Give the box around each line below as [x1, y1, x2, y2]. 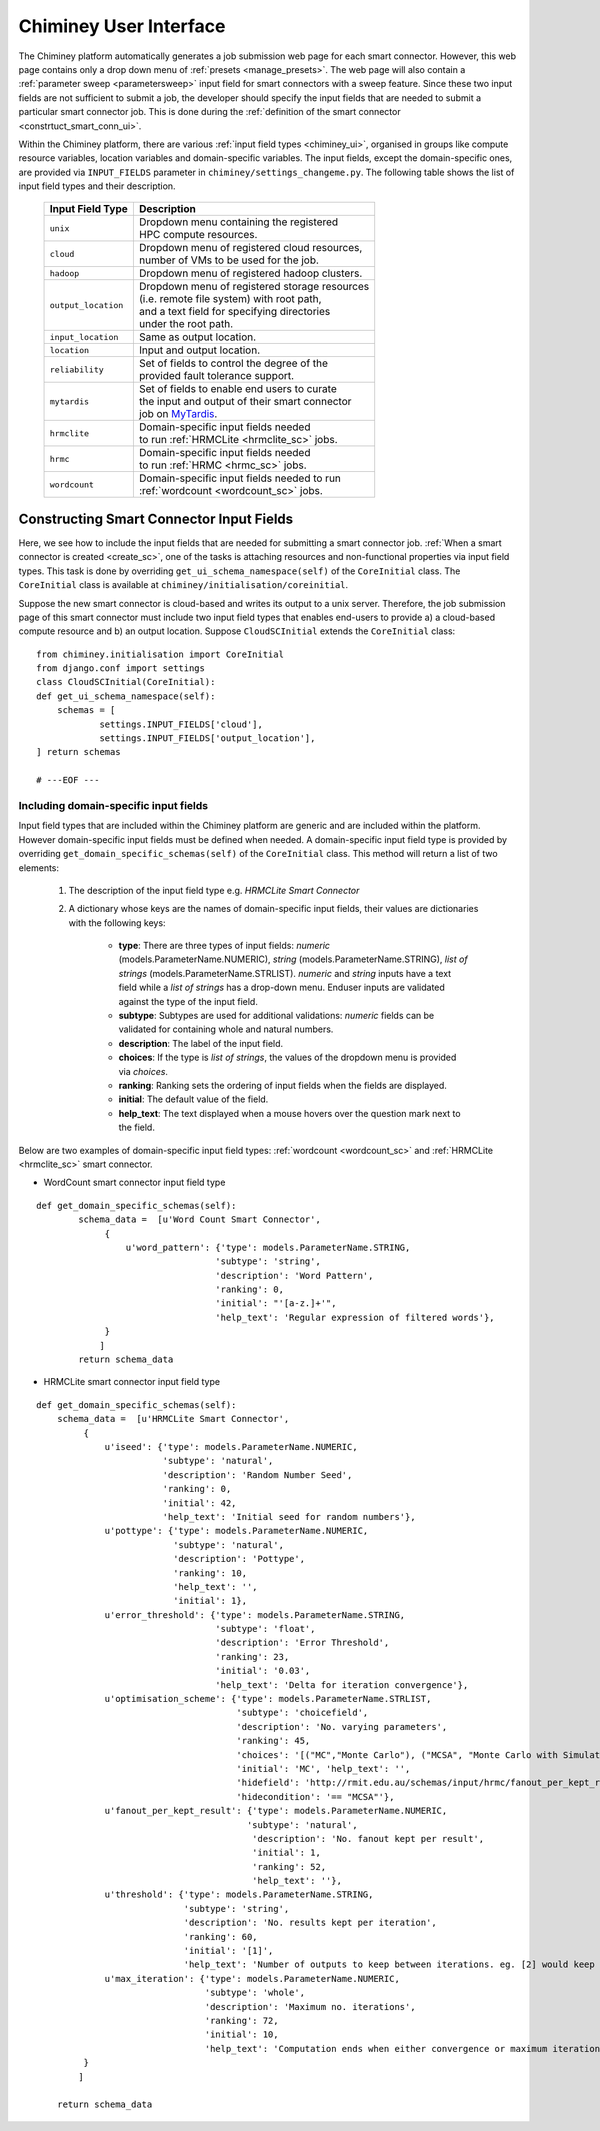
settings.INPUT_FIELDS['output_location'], [99, 733, 316, 744]
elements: [18, 861, 60, 874]
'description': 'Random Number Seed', [162, 1469, 353, 1480]
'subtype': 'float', [215, 1623, 316, 1635]
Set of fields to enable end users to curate [138, 382, 337, 396]
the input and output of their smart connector [138, 395, 352, 409]
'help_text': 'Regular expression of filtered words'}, [215, 1311, 495, 1323]
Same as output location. [138, 330, 257, 344]
